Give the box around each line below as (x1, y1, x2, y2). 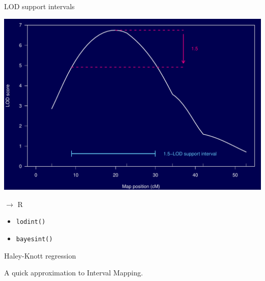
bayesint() (16, 236, 53, 243)
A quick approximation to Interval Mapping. (4, 267, 143, 278)
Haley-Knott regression (4, 250, 76, 261)
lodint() (16, 218, 46, 226)
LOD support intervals (4, 1, 75, 11)
